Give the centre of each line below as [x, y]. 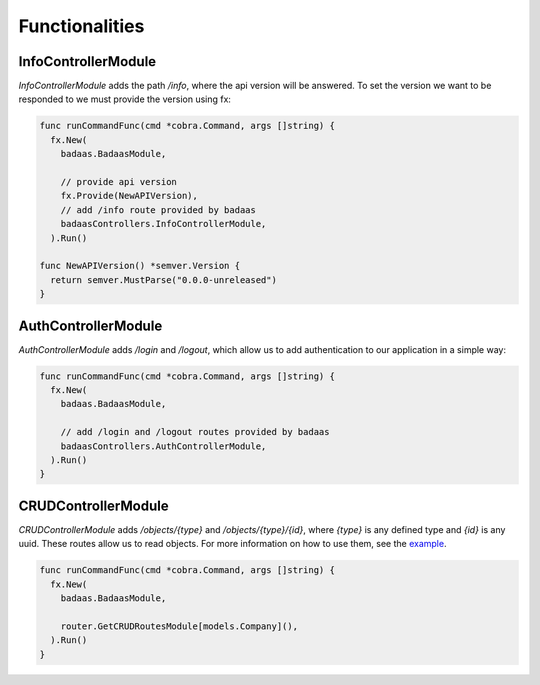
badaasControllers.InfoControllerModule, [163, 224]
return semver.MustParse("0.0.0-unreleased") [163, 279]
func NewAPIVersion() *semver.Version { [139, 266]
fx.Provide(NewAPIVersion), [129, 196]
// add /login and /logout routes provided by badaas [195, 432]
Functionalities [81, 26]
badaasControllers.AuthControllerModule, [163, 446]
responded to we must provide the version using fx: [125, 99]
